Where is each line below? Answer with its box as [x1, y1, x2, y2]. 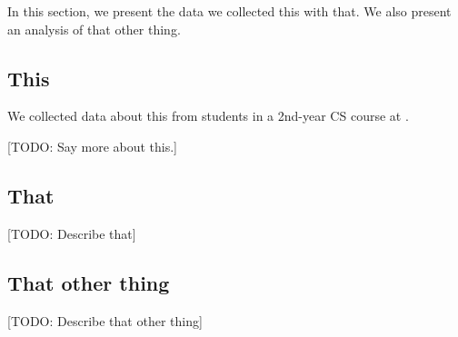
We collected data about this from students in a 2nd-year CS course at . [7, 106, 409, 125]
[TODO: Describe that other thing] [7, 311, 203, 330]
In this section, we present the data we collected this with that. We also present [7, 2, 452, 20]
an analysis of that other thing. [7, 19, 181, 38]
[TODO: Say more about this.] [7, 136, 177, 155]
